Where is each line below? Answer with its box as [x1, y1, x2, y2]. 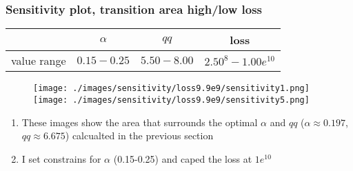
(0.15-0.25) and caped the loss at [113, 151, 252, 165]
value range [11, 52, 66, 69]
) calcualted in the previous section [65, 128, 214, 143]
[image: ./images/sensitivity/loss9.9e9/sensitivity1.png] [33, 83, 310, 94]
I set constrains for [21, 151, 101, 165]
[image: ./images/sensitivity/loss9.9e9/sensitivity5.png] [33, 94, 310, 105]
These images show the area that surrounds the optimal [21, 114, 258, 129]
